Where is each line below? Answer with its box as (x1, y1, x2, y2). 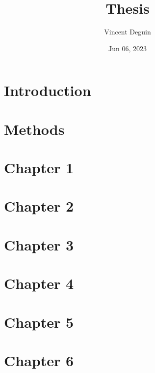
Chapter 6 (4, 350, 74, 370)
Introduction (4, 80, 91, 100)
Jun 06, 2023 (108, 43, 147, 53)
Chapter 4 (4, 273, 74, 293)
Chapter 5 (4, 311, 74, 332)
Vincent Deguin (104, 27, 151, 37)
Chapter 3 (4, 234, 74, 254)
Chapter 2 (4, 196, 74, 216)
